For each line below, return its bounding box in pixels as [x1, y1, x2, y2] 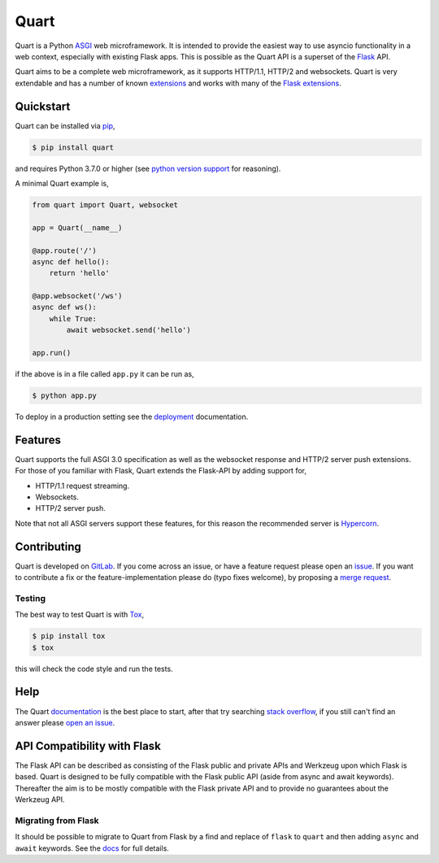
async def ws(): [32, 303, 98, 312]
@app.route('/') [32, 246, 98, 255]
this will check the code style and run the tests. [15, 664, 174, 673]
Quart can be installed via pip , [15, 120, 115, 130]
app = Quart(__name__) [32, 223, 123, 232]
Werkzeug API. [15, 795, 65, 804]
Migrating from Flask [15, 814, 99, 826]
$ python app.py [32, 391, 98, 400]
